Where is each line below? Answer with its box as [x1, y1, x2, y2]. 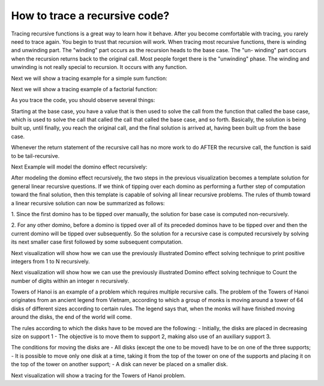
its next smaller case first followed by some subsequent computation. [11, 238, 183, 246]
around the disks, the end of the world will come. [11, 313, 132, 321]
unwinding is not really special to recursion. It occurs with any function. [11, 64, 188, 71]
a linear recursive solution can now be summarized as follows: [11, 199, 165, 207]
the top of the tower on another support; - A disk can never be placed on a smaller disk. [11, 361, 228, 368]
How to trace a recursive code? [11, 9, 170, 22]
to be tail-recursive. [11, 152, 60, 159]
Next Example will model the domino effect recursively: [11, 163, 148, 170]
